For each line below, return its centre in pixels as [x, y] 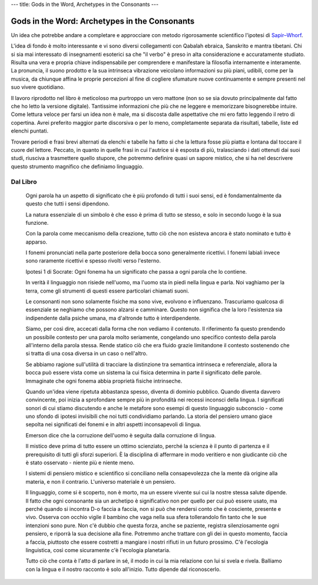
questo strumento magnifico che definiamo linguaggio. [77, 166]
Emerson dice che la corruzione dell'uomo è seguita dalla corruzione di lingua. [121, 435]
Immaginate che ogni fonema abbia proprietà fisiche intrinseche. [104, 381]
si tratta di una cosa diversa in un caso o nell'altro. [87, 354]
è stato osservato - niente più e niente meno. [80, 463]
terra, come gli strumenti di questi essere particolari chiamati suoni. [107, 291]
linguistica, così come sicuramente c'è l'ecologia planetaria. [98, 550]
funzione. [37, 222]
